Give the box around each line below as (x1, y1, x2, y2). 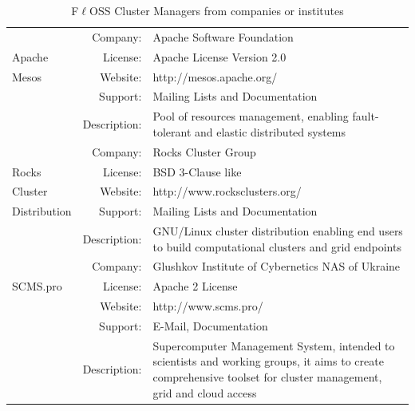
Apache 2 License (152, 278, 238, 294)
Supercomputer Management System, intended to (152, 337, 395, 354)
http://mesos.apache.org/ (152, 68, 278, 85)
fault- (352, 108, 379, 124)
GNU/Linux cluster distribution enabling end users (152, 223, 403, 239)
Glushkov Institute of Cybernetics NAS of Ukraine (152, 258, 401, 275)
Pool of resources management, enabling (152, 108, 349, 124)
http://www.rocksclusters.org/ (152, 183, 302, 200)
